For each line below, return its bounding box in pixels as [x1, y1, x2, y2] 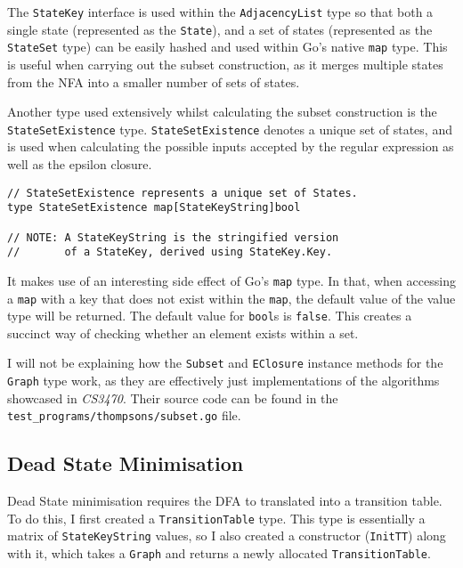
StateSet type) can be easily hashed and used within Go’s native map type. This [7, 37, 448, 56]
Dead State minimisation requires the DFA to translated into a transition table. [7, 491, 443, 510]
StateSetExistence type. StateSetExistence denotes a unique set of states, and [7, 119, 452, 138]
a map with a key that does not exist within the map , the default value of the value [7, 288, 456, 307]
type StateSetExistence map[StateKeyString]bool [7, 201, 301, 215]
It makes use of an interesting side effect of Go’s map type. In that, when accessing [7, 271, 456, 289]
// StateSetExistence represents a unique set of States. [7, 186, 358, 199]
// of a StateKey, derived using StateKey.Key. [7, 246, 333, 259]
